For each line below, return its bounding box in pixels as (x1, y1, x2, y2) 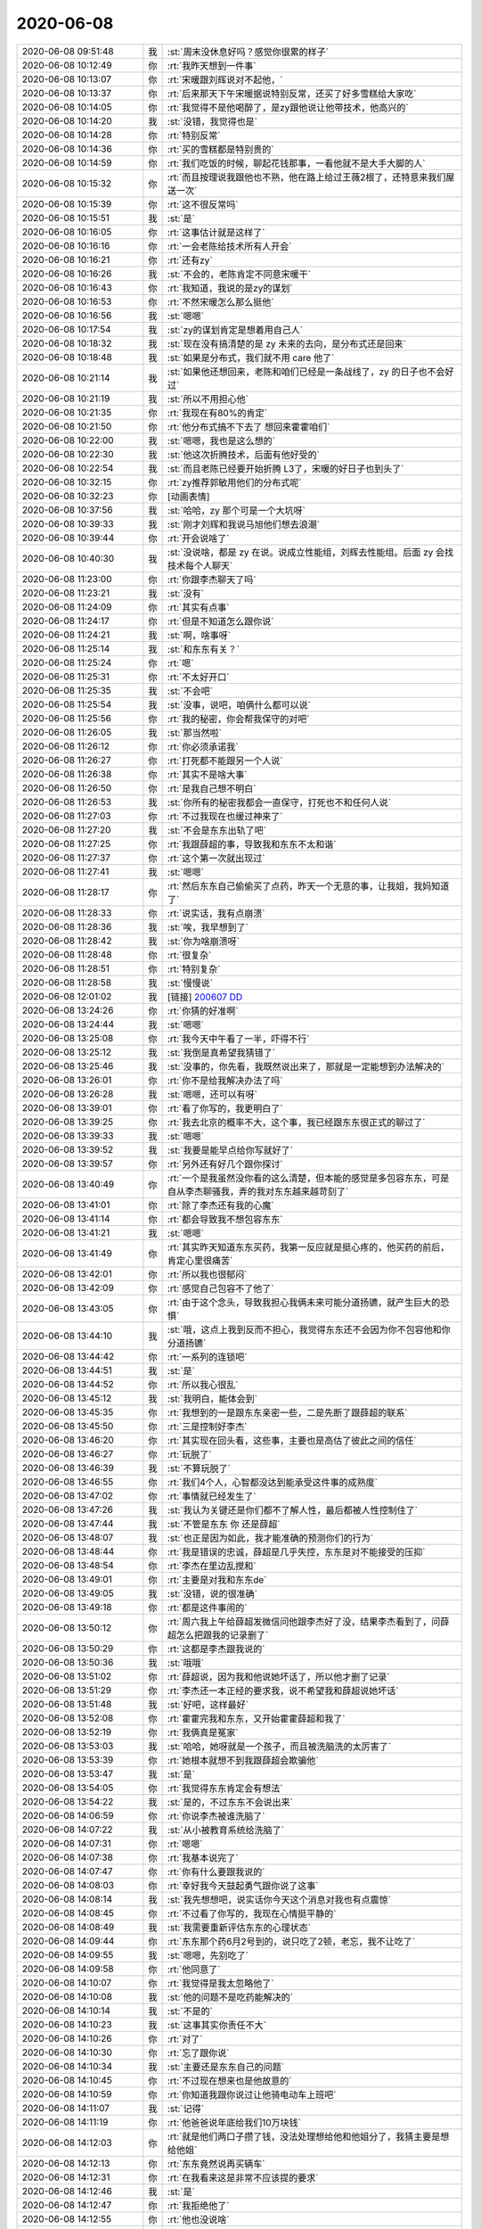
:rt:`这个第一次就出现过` (167, 851, 265, 864)
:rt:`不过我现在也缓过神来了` (167, 810, 283, 822)
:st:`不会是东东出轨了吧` (167, 824, 267, 836)
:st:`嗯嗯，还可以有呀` (167, 1088, 258, 1100)
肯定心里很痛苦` (167, 1254, 233, 1266)
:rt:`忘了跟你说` (167, 2046, 230, 2059)
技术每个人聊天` (167, 559, 233, 572)
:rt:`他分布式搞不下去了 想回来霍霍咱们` (167, 420, 330, 432)
